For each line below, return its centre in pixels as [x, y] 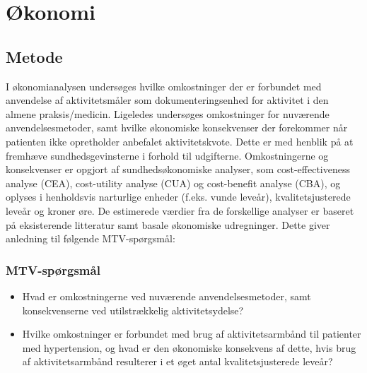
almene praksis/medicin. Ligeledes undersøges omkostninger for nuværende [168, 113]
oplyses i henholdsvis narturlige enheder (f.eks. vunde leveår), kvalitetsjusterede [178, 197]
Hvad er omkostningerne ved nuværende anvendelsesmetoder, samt [167, 296]
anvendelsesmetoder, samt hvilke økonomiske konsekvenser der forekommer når [177, 128]
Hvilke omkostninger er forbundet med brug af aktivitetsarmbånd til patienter [192, 334]
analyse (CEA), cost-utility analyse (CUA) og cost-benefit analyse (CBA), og [173, 183]
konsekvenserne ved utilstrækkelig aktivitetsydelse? [133, 310]
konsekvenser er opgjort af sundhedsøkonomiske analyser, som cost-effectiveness [178, 169]
